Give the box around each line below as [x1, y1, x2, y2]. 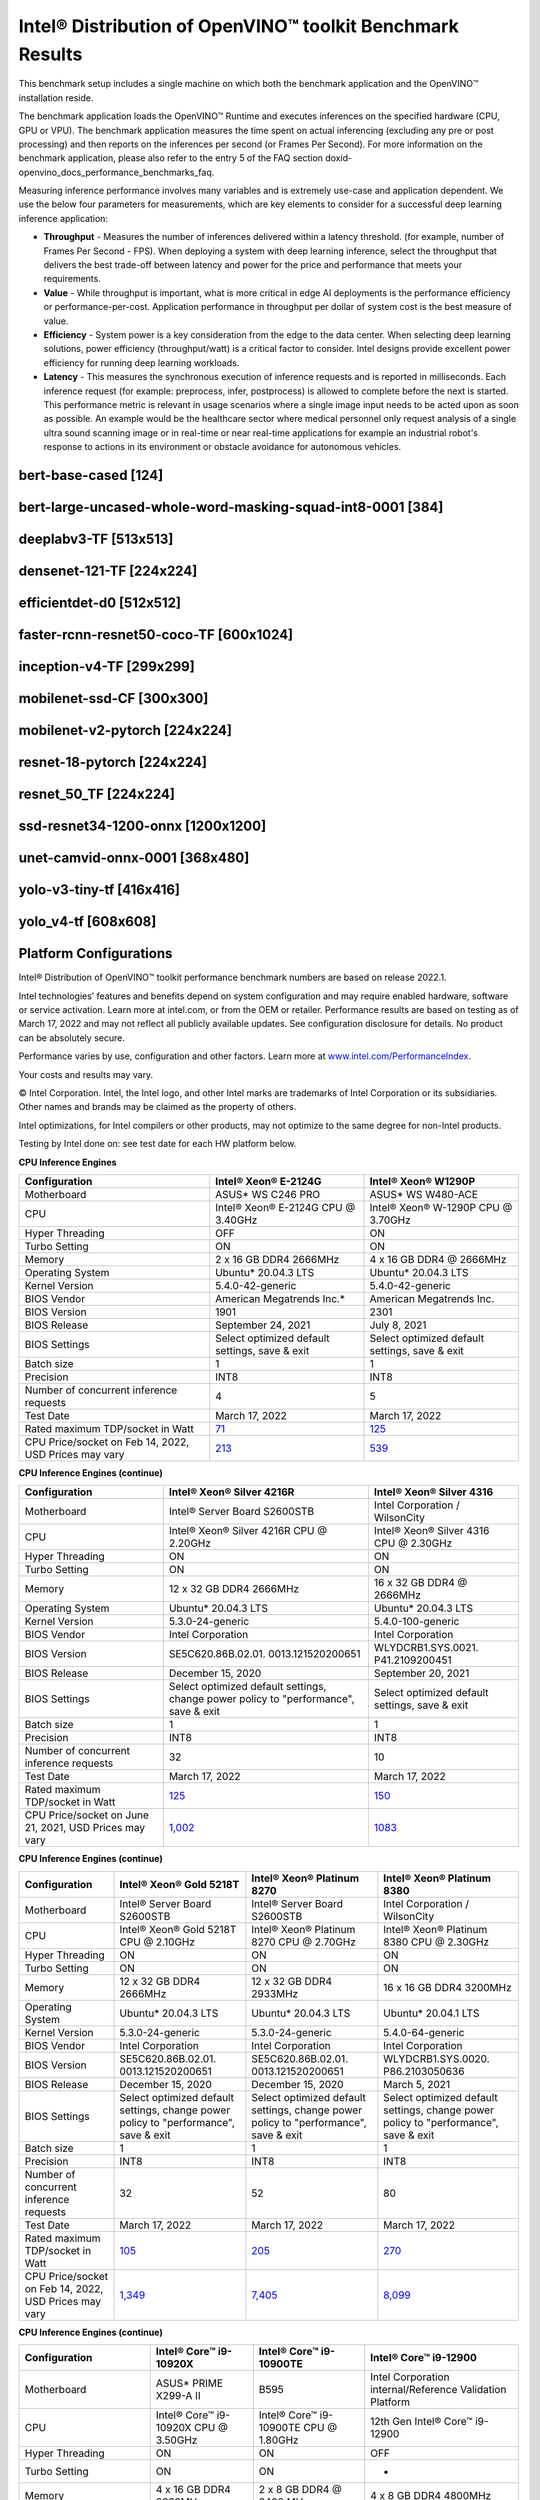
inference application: [18, 212, 109, 224]
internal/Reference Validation [370, 2383, 507, 2397]
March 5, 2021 [383, 2077, 450, 2091]
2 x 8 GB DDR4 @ [258, 2483, 342, 2497]
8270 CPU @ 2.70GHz [251, 1935, 357, 1949]
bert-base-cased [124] [18, 466, 164, 484]
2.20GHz [168, 1536, 212, 1550]
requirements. [43, 273, 102, 285]
